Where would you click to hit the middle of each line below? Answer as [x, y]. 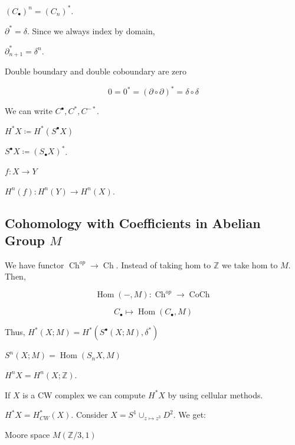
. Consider [89, 415]
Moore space [27, 434]
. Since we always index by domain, [91, 30]
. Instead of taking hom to [163, 264]
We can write [29, 111]
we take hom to [250, 264]
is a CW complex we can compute [84, 394]
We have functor [35, 264]
